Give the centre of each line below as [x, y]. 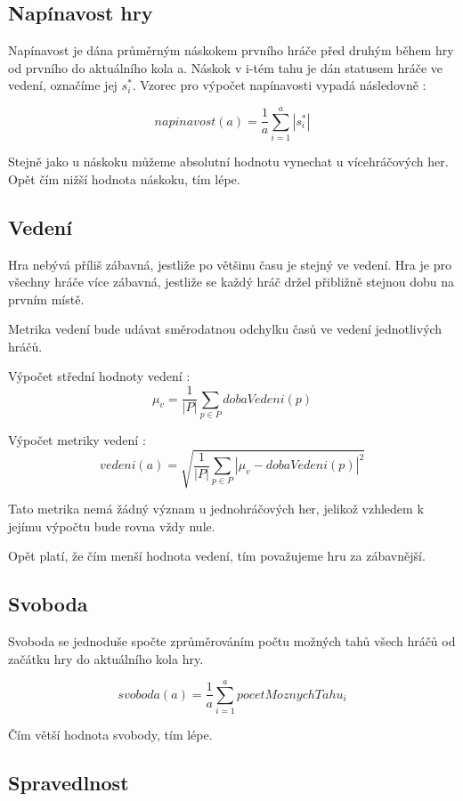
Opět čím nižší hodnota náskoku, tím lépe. [124, 178]
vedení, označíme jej [63, 85]
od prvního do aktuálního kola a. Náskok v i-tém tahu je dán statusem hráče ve [225, 67]
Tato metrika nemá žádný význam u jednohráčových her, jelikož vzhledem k [216, 508]
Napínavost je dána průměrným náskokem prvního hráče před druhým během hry [231, 50]
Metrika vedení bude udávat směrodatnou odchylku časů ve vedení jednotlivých [225, 329]
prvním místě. [46, 299]
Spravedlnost [69, 783]
